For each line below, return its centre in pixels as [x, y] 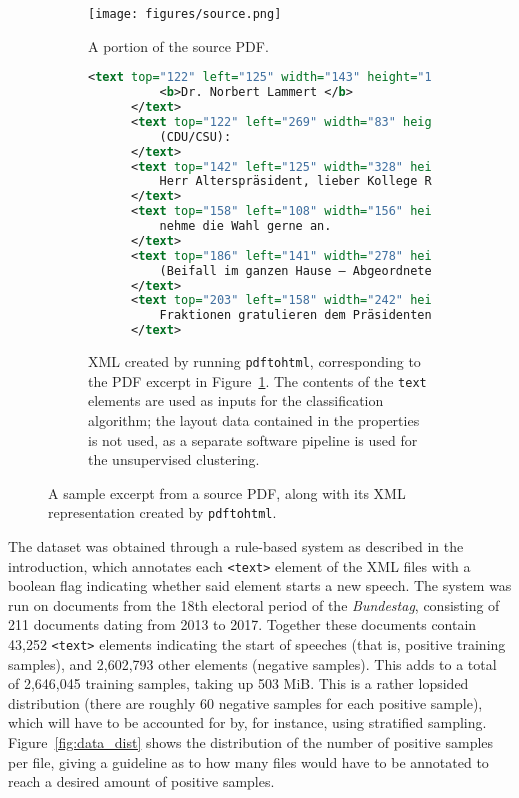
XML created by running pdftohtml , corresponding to [254, 361]
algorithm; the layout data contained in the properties [254, 419]
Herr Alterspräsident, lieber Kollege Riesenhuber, [335, 181]
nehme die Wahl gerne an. [245, 226]
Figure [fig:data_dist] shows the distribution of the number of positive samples [251, 742]
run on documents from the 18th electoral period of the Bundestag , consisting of [254, 604]
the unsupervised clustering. [174, 459]
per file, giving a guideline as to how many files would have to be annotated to [248, 761]
